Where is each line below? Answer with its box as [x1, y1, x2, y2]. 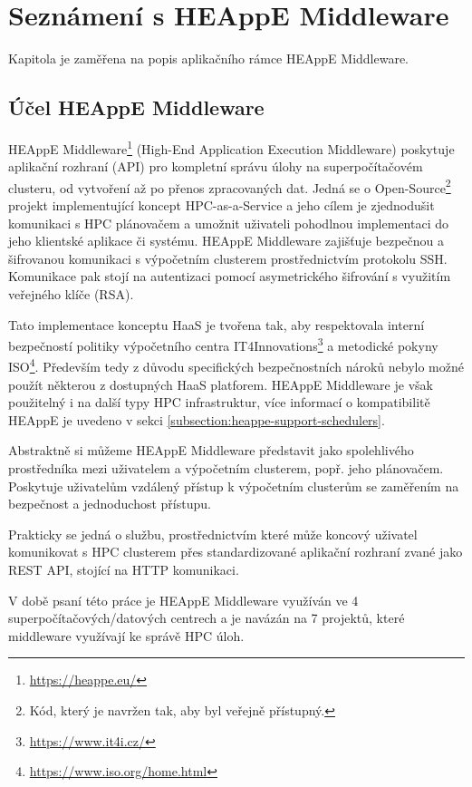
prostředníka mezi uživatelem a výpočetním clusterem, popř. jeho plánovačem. [8, 459, 444, 478]
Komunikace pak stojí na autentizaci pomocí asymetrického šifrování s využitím [8, 267, 451, 286]
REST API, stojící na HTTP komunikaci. [8, 560, 239, 579]
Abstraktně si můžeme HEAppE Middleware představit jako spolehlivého [8, 441, 414, 460]
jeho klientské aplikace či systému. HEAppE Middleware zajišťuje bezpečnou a [8, 231, 445, 250]
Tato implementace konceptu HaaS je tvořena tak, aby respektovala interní [8, 315, 425, 334]
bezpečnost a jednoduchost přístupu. [8, 494, 211, 513]
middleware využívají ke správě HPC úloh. [8, 626, 245, 645]
